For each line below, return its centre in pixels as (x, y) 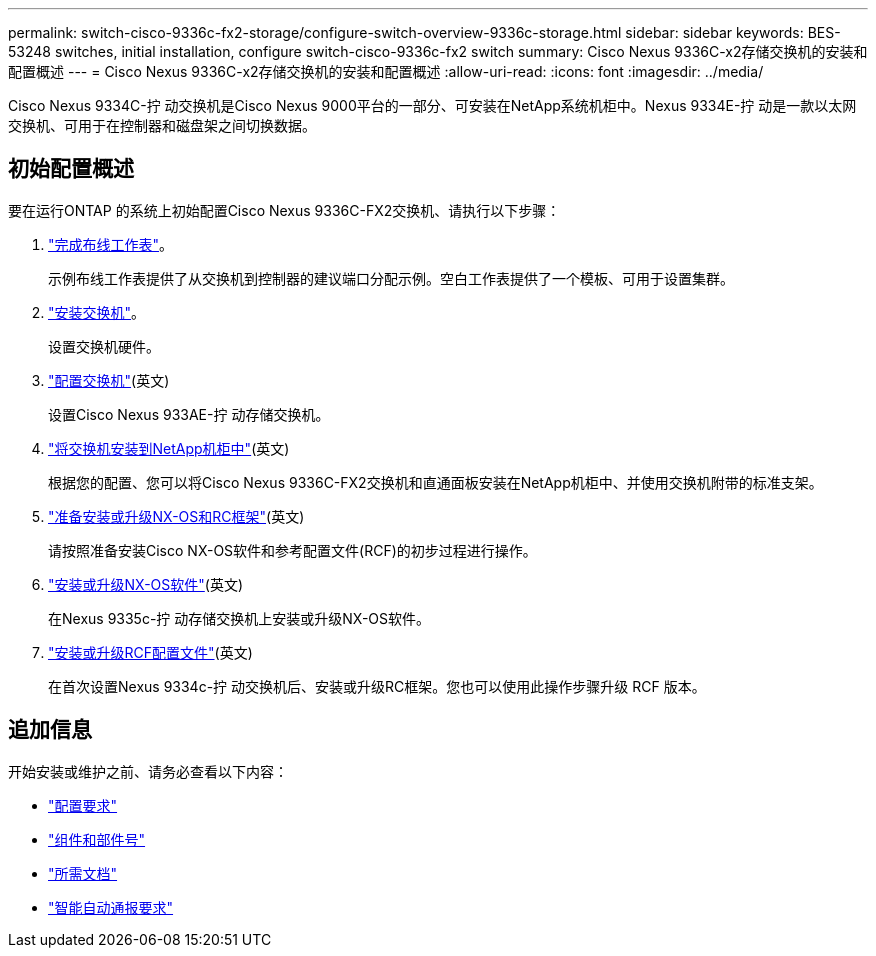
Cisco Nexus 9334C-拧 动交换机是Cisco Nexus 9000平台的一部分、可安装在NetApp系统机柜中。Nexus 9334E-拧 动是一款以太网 (432, 105)
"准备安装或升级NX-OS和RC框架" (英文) (176, 516)
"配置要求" (83, 805)
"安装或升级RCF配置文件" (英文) (150, 652)
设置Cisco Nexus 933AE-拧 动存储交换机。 (189, 414)
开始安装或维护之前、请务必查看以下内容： (148, 771)
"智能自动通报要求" (111, 907)
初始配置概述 (71, 169)
